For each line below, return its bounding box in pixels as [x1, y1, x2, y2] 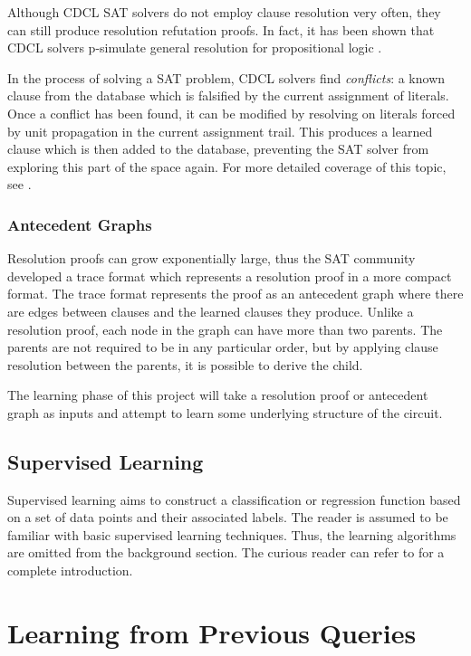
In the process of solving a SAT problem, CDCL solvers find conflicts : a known [7, 68, 446, 87]
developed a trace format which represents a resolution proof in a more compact [7, 266, 452, 285]
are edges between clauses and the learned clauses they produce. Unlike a [7, 301, 414, 320]
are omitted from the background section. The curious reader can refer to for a [7, 543, 445, 562]
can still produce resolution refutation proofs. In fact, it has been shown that [7, 20, 435, 39]
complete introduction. [7, 561, 133, 580]
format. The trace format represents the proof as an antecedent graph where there [7, 284, 464, 303]
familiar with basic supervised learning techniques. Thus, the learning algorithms [7, 525, 457, 544]
